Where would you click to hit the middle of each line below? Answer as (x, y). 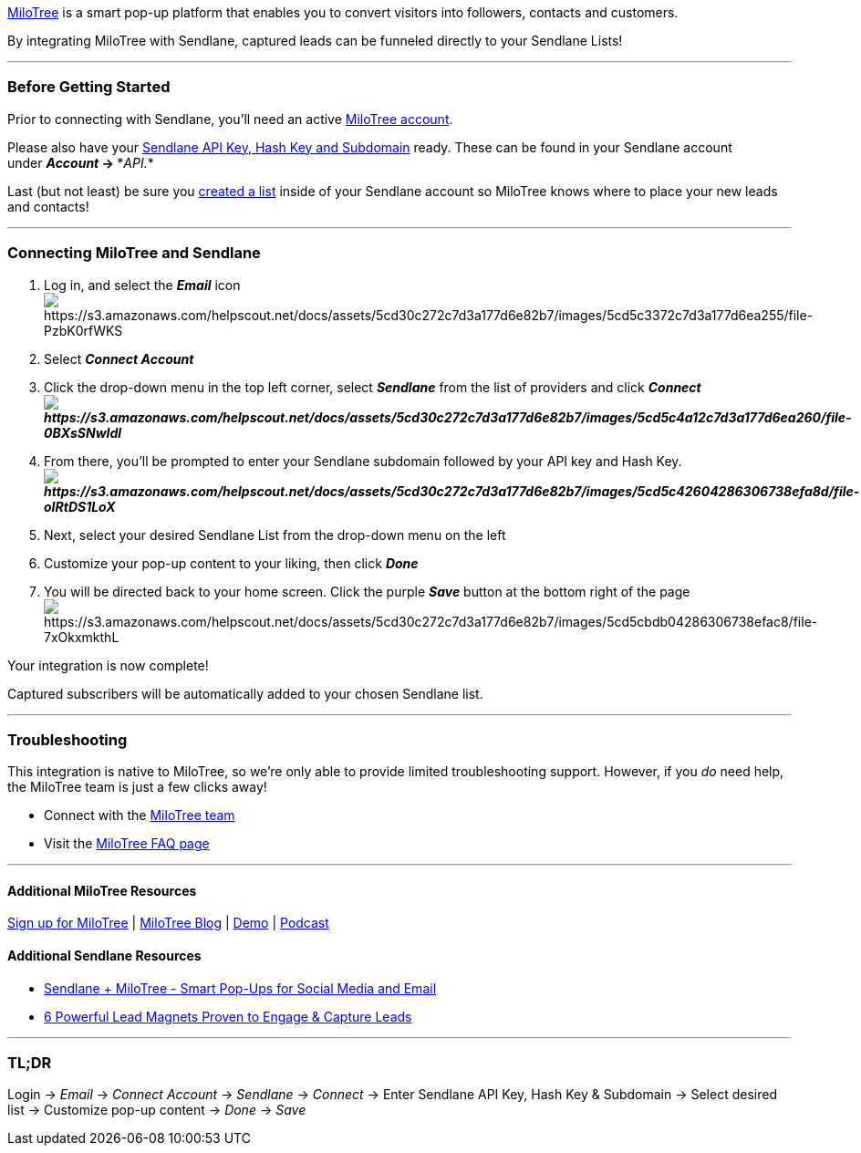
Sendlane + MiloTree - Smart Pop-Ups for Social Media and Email (240, 988)
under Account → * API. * (81, 162)
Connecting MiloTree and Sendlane (134, 253)
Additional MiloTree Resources (102, 890)
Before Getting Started (89, 87)
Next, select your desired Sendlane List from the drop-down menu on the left (275, 535)
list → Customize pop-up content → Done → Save (157, 1110)
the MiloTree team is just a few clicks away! (137, 787)
